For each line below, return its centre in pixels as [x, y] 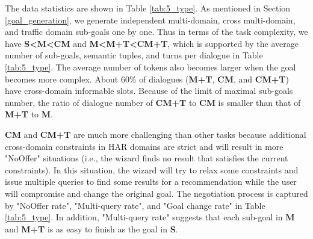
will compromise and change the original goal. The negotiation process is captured [156, 193]
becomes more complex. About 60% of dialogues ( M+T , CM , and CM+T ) [147, 79]
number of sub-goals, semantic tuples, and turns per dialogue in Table [134, 55]
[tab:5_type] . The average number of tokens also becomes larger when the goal [150, 67]
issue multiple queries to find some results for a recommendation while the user [151, 182]
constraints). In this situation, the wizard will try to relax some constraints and [152, 169]
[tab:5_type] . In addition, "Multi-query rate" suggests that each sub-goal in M [150, 217]
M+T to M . [29, 114]
